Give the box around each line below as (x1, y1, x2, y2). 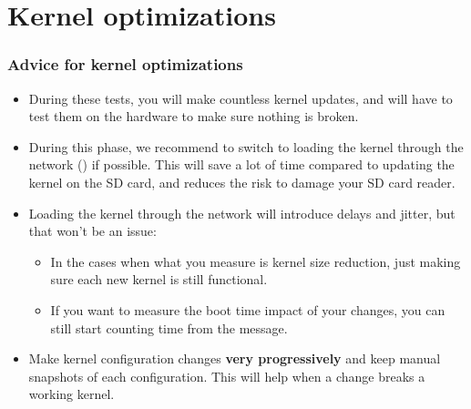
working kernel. (28, 384, 115, 404)
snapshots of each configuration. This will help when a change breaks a (28, 366, 425, 385)
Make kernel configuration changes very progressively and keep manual (28, 349, 441, 368)
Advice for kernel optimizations (7, 53, 243, 76)
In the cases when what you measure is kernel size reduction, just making (50, 251, 461, 271)
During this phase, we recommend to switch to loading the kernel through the (28, 137, 464, 156)
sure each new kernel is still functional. (50, 270, 268, 289)
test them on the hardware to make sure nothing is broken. (28, 107, 359, 126)
